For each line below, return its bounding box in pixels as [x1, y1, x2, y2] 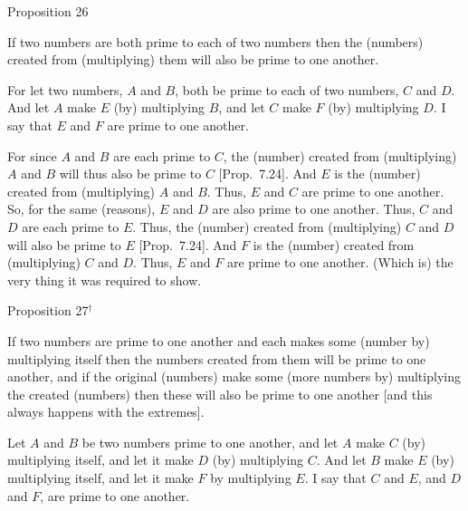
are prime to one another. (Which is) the [226, 253, 454, 272]
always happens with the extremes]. [7, 402, 205, 421]
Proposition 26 [7, 2, 89, 20]
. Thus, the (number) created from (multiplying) [132, 217, 402, 236]
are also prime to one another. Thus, [212, 199, 415, 218]
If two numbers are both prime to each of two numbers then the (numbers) [7, 32, 424, 51]
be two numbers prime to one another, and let [81, 432, 339, 451]
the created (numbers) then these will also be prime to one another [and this [7, 384, 433, 403]
